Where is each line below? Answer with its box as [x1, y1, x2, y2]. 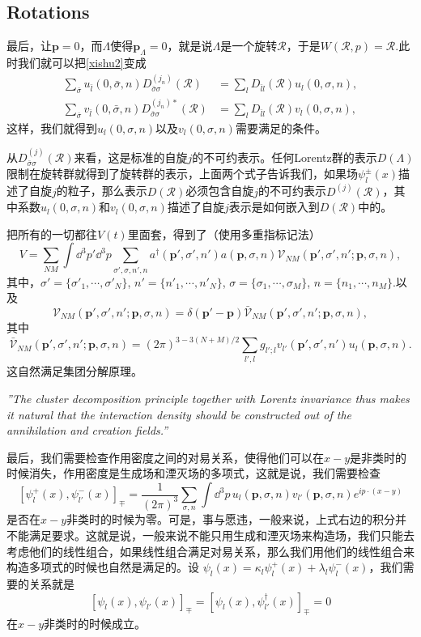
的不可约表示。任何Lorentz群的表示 [192, 149, 377, 166]
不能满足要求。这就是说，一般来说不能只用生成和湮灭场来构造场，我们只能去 [6, 526, 415, 543]
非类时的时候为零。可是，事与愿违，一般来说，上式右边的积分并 [66, 511, 407, 528]
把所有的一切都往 [6, 225, 97, 242]
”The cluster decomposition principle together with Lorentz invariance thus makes [6, 390, 410, 407]
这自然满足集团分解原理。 [6, 363, 142, 380]
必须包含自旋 [185, 182, 254, 199]
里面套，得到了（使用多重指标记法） [127, 225, 321, 242]
